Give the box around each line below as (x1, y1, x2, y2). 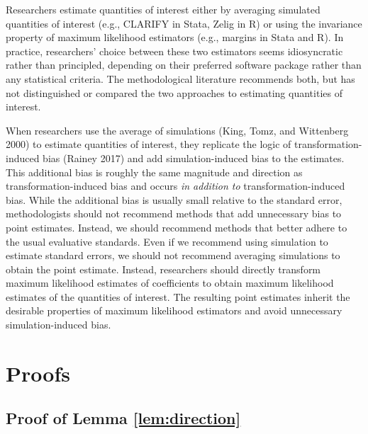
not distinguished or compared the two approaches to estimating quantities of (6, 85, 342, 100)
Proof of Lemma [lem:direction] (6, 407, 241, 429)
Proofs (6, 358, 70, 387)
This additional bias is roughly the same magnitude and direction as (6, 164, 303, 179)
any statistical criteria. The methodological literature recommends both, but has (6, 71, 355, 86)
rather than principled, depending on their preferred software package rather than (6, 57, 362, 72)
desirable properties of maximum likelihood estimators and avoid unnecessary (6, 303, 342, 318)
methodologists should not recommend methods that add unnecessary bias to (6, 206, 342, 221)
